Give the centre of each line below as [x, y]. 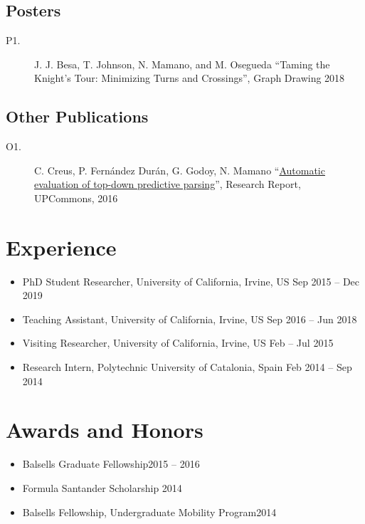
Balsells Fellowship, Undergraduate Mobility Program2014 [149, 512]
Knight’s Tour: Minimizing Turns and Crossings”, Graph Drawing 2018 [190, 78]
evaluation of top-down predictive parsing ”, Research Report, [168, 184]
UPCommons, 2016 [76, 198]
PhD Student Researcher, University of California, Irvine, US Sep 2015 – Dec [191, 281]
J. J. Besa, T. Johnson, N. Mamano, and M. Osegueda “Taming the [182, 64]
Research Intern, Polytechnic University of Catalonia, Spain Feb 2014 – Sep [187, 367]
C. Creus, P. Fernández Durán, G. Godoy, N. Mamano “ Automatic [180, 170]
